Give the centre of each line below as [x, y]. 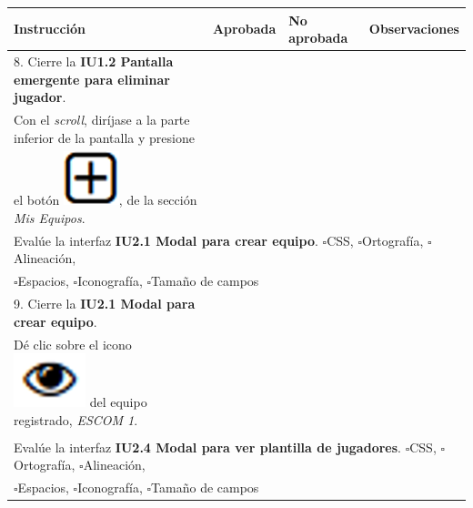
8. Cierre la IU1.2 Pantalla [94, 61]
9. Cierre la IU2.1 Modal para [105, 304]
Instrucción [50, 29]
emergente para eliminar [92, 79]
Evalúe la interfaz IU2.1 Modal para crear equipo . [166, 240]
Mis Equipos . [50, 218]
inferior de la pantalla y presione [104, 137]
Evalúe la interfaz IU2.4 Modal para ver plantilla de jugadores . [207, 447]
